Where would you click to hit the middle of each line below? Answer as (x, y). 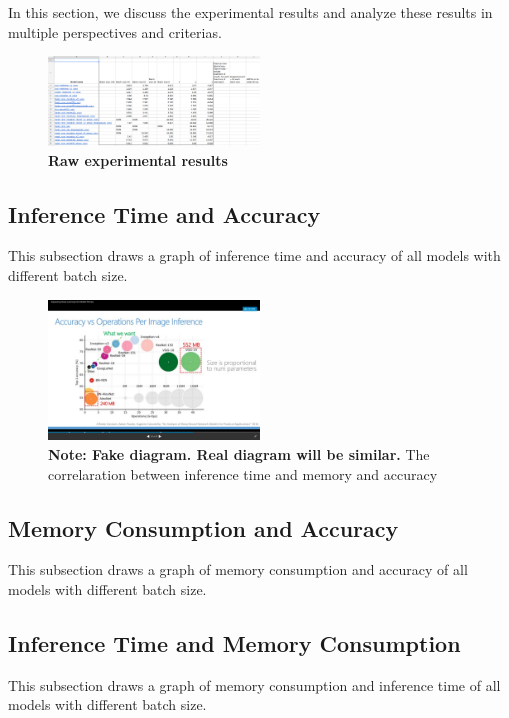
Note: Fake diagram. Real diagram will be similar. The (239, 453)
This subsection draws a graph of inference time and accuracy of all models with (254, 255)
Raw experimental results (138, 159)
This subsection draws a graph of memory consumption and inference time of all (254, 684)
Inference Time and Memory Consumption (234, 642)
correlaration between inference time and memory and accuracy (243, 473)
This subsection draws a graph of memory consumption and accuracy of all (238, 569)
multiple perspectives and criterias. (115, 31)
